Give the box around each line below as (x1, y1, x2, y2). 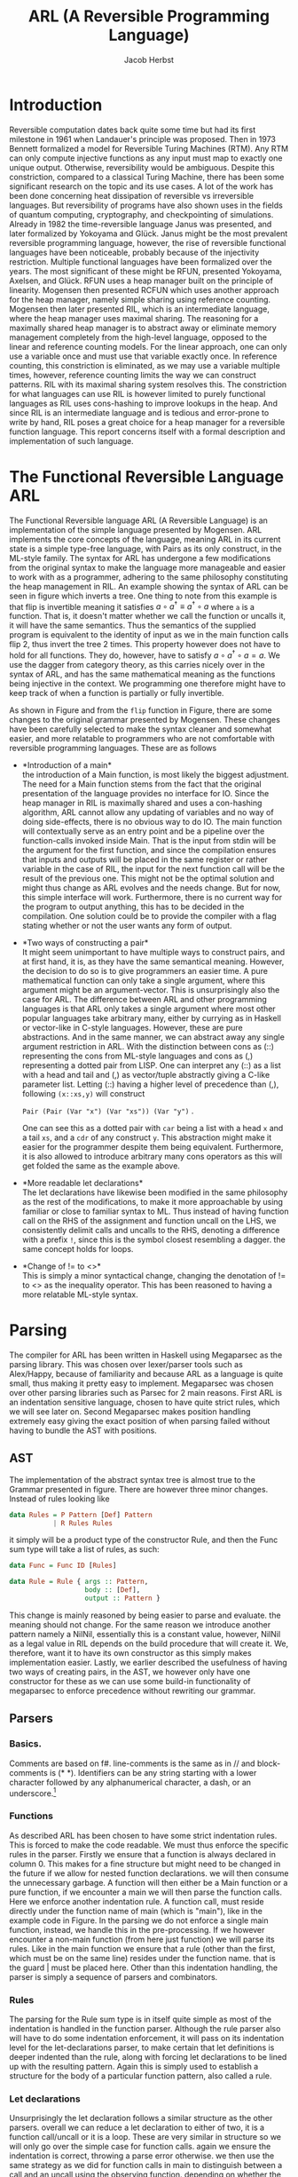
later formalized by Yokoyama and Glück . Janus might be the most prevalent (9, 228, 288, 239)
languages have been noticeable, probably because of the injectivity (9, 247, 260, 257)
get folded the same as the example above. (21, 1160, 180, 1171)
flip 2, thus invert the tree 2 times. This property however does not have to (9, 639, 281, 650)
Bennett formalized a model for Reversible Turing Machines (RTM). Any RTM (9, 143, 289, 154)
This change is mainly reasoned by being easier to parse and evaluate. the (9, 1610, 281, 1620)
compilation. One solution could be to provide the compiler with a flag (21, 910, 277, 921)
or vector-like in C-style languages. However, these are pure (21, 1022, 244, 1033)
